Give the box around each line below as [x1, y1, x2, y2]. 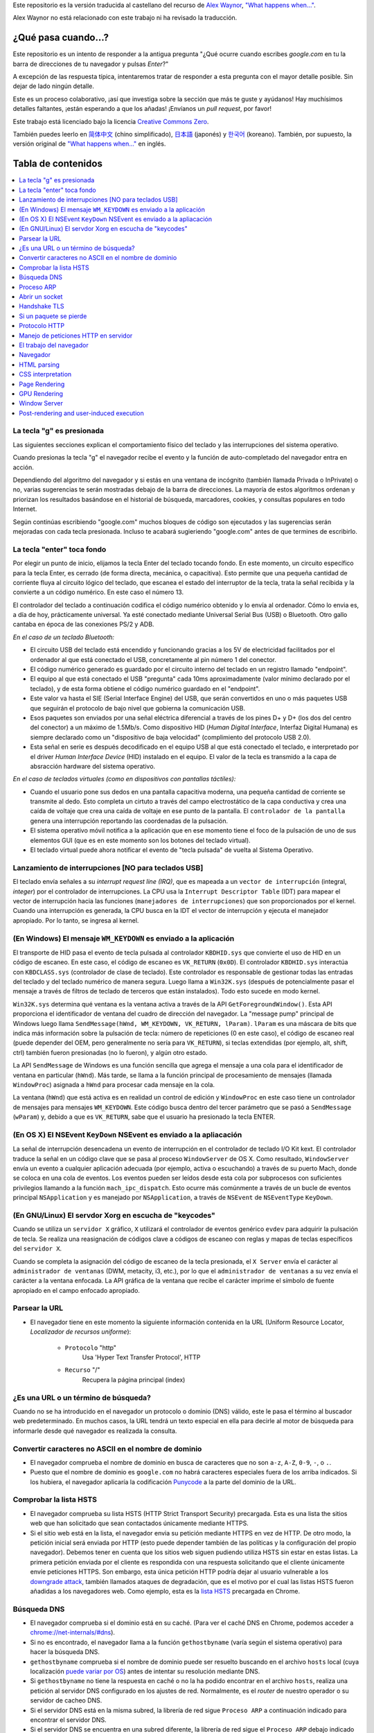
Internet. [12, 505, 37, 513]
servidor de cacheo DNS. [30, 1696, 103, 1705]
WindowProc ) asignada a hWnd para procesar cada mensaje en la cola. [12, 1080, 215, 1088]
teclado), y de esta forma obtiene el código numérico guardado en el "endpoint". [30, 684, 260, 693]
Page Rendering [19, 380, 65, 388]
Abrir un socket [19, 293, 63, 301]
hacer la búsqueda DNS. [30, 1648, 100, 1656]
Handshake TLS [19, 302, 65, 311]
